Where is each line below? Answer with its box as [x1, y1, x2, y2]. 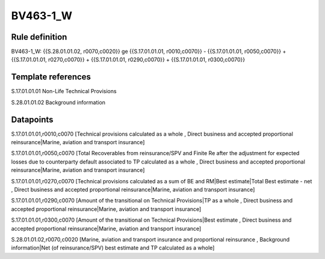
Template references [11, 72, 91, 82]
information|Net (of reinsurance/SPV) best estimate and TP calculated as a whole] [11, 244, 215, 252]
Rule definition [11, 32, 67, 42]
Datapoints [11, 114, 54, 124]
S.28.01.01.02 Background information [11, 99, 105, 106]
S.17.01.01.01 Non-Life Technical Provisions [11, 88, 117, 95]
